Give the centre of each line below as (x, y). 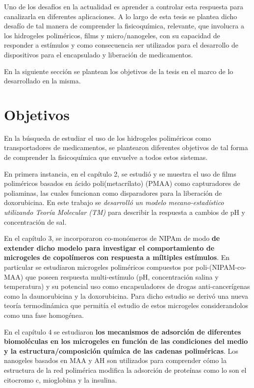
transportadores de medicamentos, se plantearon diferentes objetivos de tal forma (126, 147)
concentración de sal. (35, 221)
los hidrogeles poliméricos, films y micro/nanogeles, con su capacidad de (112, 35)
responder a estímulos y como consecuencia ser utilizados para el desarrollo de (121, 45)
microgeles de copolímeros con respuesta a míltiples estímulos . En (117, 257)
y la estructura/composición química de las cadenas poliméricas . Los (121, 350)
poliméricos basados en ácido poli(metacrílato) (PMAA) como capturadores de (122, 183)
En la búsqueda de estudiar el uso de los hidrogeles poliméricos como (108, 138)
